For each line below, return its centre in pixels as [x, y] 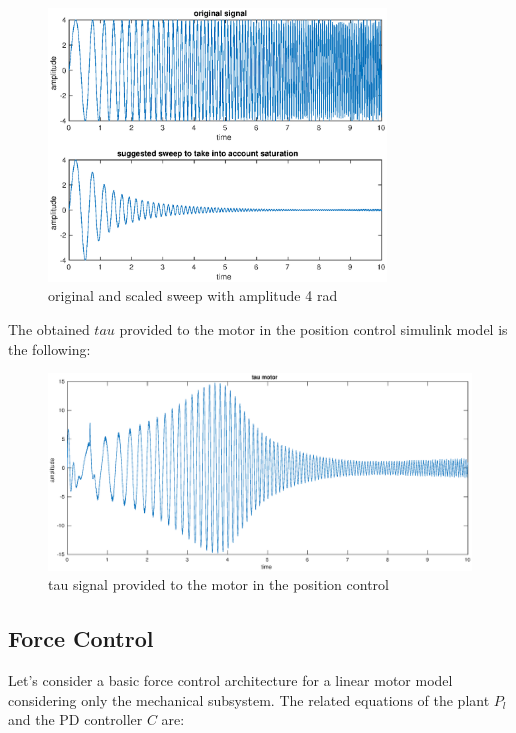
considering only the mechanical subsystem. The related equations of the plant [249, 699]
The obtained [49, 329]
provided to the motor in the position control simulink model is [313, 329]
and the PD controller [75, 719]
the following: [49, 348]
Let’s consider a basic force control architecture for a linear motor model [230, 680]
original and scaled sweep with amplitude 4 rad [193, 295]
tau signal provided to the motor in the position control [218, 584]
